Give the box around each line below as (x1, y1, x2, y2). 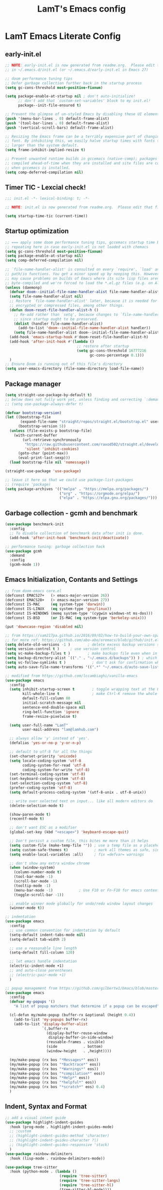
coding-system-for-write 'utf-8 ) (22, 767, 90, 772)
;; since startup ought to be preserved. (14, 316, 98, 321)
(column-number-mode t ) (14, 870, 62, 875)
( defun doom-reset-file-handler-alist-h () (9, 307, 98, 313)
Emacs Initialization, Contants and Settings (5, 576, 138, 584)
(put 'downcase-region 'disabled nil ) (5, 624, 83, 629)
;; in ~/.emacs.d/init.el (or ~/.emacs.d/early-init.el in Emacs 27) (5, 67, 149, 72)
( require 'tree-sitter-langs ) (59, 1178, 120, 1183)
